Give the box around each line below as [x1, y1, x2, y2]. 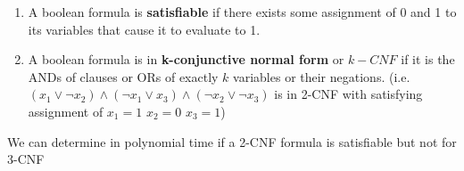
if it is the [401, 50, 455, 69]
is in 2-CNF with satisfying [274, 85, 423, 103]
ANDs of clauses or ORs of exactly [28, 67, 219, 85]
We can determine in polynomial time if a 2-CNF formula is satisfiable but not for [7, 132, 457, 151]
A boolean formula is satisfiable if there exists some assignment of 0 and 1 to [28, 3, 457, 20]
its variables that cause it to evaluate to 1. [28, 20, 261, 38]
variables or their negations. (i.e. [233, 67, 410, 85]
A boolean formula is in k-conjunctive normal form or [28, 50, 344, 69]
